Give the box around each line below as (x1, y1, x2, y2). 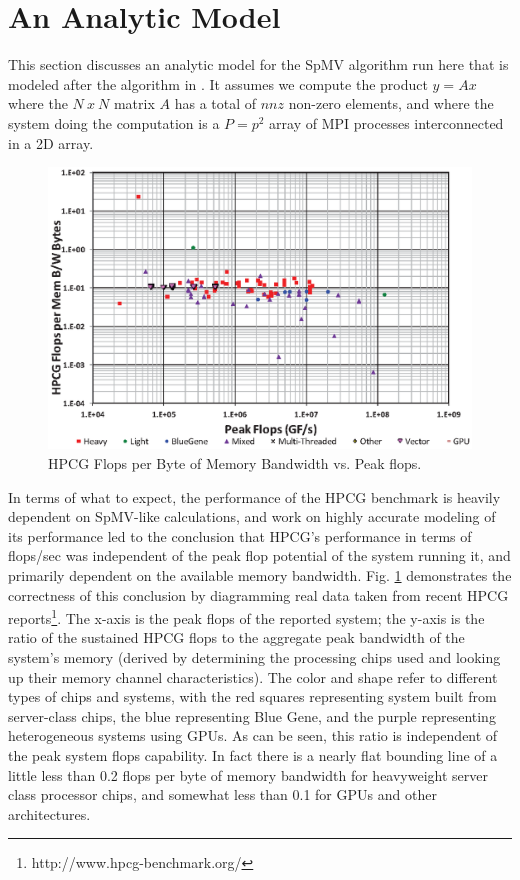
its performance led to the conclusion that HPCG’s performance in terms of (8, 525, 472, 546)
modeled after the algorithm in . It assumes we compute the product (8, 73, 428, 94)
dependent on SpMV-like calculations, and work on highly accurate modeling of (8, 506, 496, 527)
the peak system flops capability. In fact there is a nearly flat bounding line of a (8, 745, 498, 766)
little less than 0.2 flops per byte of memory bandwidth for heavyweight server (8, 764, 489, 785)
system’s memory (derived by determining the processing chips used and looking (8, 647, 501, 668)
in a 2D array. (8, 132, 94, 153)
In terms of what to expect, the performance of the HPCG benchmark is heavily (8, 486, 501, 507)
